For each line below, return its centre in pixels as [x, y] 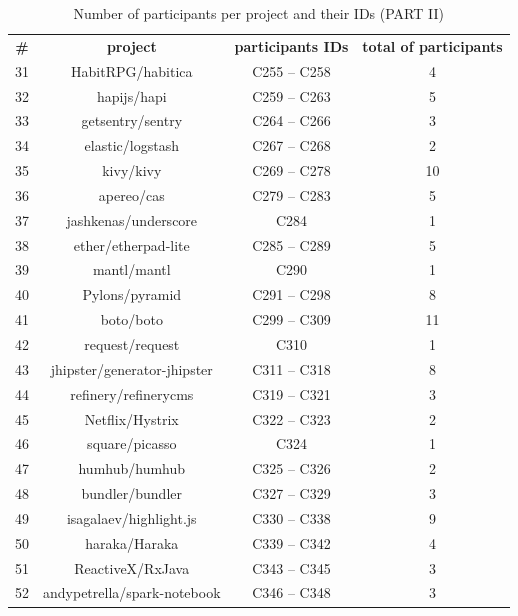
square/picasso [132, 443]
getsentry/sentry [132, 120]
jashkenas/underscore [132, 219]
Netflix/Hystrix [131, 418]
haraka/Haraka [132, 542]
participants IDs [291, 45]
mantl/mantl [131, 269]
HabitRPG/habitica [132, 70]
